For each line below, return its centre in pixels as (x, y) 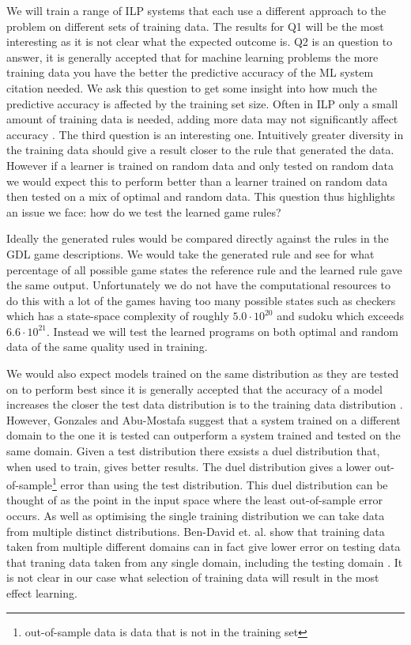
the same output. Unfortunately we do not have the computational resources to (199, 285)
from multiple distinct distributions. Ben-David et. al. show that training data (196, 531)
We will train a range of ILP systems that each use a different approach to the (196, 10)
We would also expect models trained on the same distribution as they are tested (203, 373)
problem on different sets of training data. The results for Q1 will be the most (195, 26)
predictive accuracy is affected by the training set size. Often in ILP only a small (202, 103)
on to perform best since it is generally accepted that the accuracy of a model (194, 389)
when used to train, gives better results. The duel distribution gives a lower (189, 466)
